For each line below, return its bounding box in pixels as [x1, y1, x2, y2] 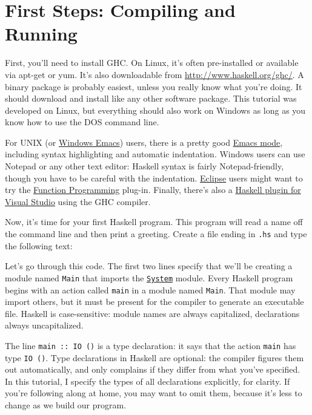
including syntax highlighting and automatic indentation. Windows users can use [5, 148, 305, 160]
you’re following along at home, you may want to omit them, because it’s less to [5, 387, 302, 399]
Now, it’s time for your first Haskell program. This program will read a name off [5, 215, 303, 228]
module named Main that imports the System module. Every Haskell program [5, 271, 293, 284]
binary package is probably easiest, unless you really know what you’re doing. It [5, 80, 302, 93]
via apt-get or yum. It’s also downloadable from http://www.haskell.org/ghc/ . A [5, 68, 304, 80]
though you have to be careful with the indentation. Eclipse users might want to [5, 171, 303, 184]
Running [5, 21, 78, 46]
